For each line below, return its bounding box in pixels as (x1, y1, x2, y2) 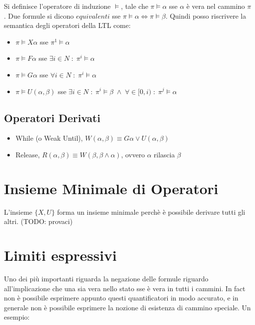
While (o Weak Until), (15, 133, 83, 143)
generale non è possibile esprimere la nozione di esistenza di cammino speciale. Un (4, 302, 251, 312)
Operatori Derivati (4, 110, 101, 125)
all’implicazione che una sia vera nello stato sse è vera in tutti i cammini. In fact (4, 283, 246, 293)
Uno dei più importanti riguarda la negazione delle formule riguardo (4, 273, 208, 283)
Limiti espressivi (4, 245, 117, 265)
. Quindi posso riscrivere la (165, 10, 246, 21)
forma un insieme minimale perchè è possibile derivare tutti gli (57, 206, 245, 217)
